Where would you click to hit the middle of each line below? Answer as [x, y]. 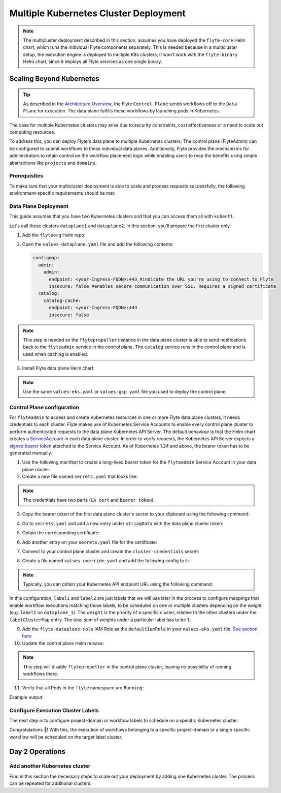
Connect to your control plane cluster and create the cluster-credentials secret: [111, 551]
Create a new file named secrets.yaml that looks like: [80, 477]
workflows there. [41, 674]
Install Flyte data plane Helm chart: [58, 368]
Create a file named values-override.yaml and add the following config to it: [106, 561]
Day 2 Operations [38, 752]
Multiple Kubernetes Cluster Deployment [98, 13]
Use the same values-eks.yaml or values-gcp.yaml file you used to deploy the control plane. [125, 391]
